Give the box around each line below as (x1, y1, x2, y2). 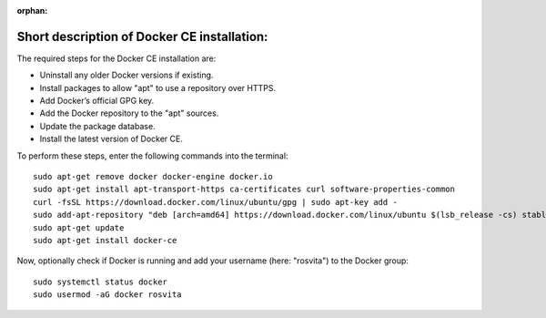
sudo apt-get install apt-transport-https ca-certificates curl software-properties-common (33, 184, 455, 195)
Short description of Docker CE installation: (16, 28, 268, 45)
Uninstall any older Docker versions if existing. (39, 69, 214, 81)
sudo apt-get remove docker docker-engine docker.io (33, 171, 273, 182)
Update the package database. (39, 120, 156, 131)
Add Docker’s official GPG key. (39, 96, 155, 107)
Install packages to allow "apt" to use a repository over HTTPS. (39, 82, 277, 93)
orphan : (16, 5, 48, 15)
